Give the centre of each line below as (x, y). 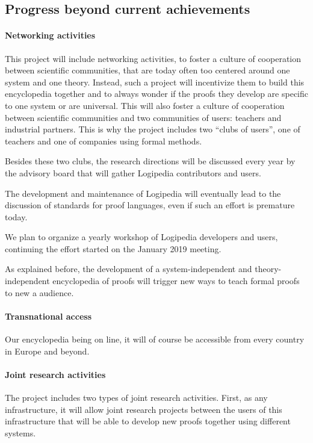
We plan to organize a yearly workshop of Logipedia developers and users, (141, 237)
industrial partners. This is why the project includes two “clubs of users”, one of (153, 129)
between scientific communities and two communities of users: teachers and (143, 117)
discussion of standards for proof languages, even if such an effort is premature (150, 205)
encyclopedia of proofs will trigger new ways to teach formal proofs (176, 281)
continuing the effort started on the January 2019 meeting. (113, 248)
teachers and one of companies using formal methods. (104, 141)
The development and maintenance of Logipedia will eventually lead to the (143, 193)
